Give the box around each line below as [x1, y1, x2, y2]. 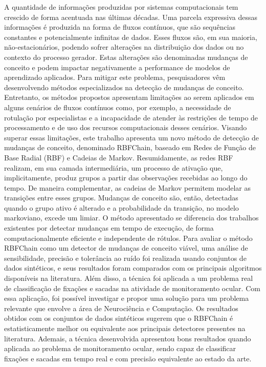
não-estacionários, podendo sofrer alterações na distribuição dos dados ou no [4, 42, 244, 52]
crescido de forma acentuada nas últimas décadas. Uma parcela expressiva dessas [4, 11, 258, 22]
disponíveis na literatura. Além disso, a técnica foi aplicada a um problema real [4, 273, 253, 283]
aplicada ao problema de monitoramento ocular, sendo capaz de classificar [4, 343, 236, 354]
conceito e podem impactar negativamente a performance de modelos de [4, 62, 230, 72]
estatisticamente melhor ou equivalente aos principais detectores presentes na [4, 323, 246, 333]
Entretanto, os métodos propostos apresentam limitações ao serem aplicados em [4, 92, 254, 103]
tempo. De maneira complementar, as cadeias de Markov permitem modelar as [4, 182, 251, 193]
